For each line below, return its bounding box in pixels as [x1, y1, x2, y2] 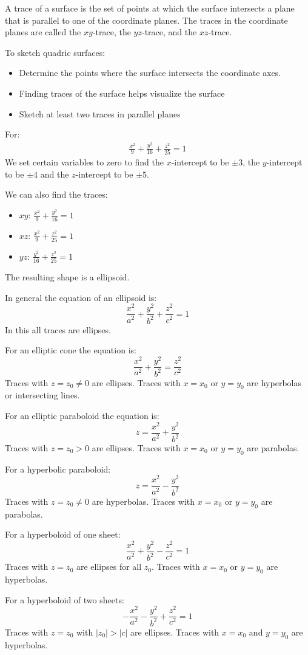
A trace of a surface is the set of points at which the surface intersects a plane [5, 2, 295, 14]
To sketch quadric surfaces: [5, 46, 105, 58]
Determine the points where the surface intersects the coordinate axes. [19, 66, 281, 79]
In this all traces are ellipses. [5, 323, 111, 336]
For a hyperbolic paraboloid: [5, 462, 111, 475]
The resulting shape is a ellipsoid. [5, 271, 130, 283]
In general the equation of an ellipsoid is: [5, 291, 157, 303]
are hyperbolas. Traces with [92, 494, 195, 507]
